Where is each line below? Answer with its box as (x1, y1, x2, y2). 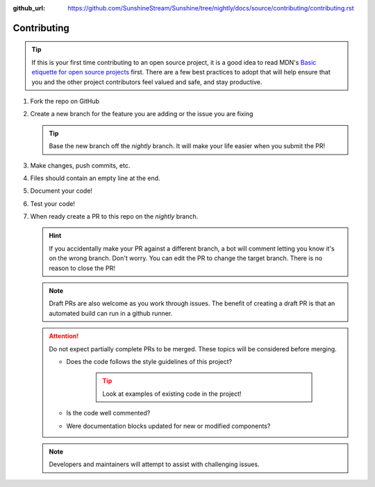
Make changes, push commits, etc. (30, 161, 131, 170)
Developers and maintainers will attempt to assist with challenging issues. (49, 460, 260, 469)
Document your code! (30, 186, 93, 195)
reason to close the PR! (49, 264, 116, 272)
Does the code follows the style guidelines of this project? (66, 358, 233, 365)
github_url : (12, 4, 45, 12)
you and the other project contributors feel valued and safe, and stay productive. (31, 77, 262, 86)
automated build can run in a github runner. (49, 309, 173, 317)
